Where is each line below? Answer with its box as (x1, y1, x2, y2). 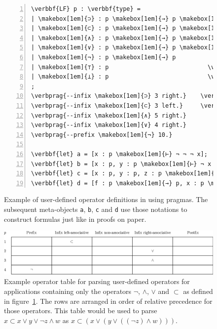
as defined (183, 286, 213, 296)
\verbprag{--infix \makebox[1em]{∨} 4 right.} (31, 122, 186, 129)
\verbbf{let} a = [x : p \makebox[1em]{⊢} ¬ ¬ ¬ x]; (31, 150, 208, 158)
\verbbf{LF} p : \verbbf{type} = (31, 5, 141, 12)
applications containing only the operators (4, 286, 132, 296)
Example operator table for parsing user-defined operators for (4, 276, 190, 287)
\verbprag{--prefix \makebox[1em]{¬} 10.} (31, 131, 173, 138)
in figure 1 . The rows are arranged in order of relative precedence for (4, 295, 213, 306)
